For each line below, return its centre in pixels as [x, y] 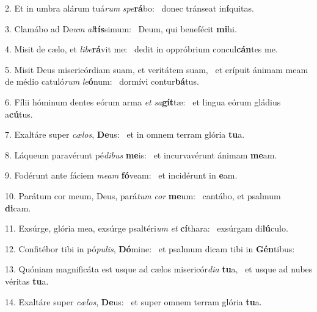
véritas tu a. [27, 281]
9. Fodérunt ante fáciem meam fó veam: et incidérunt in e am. [121, 175]
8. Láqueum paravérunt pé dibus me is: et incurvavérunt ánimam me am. [141, 154]
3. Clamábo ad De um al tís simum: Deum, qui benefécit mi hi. [121, 28]
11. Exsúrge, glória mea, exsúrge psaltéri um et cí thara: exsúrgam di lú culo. [147, 228]
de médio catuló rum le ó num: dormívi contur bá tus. [102, 81]
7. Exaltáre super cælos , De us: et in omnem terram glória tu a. [125, 134]
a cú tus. [19, 114]
